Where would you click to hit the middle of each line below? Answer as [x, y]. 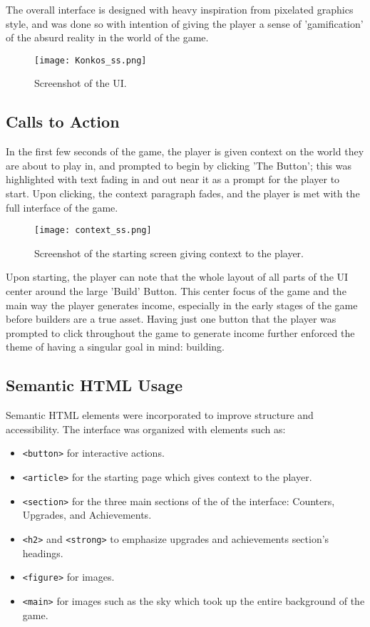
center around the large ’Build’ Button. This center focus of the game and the [176, 291]
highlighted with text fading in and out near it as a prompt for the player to [173, 179]
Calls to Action [63, 121]
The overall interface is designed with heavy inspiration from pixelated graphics [180, 9]
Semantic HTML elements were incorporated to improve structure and [160, 415]
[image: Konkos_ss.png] [91, 60]
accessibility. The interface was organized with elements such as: [146, 429]
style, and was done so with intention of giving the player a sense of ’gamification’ [185, 23]
